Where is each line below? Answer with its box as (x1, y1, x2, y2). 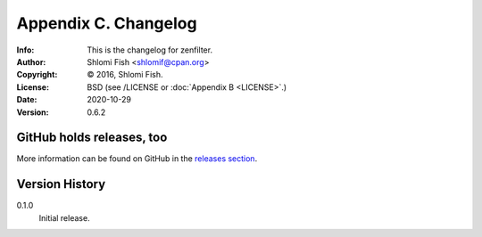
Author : (16, 56, 46, 67)
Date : (16, 94, 37, 105)
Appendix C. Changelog (16, 13, 197, 33)
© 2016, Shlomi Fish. (87, 69, 163, 80)
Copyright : (16, 69, 58, 80)
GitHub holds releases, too (16, 130, 168, 145)
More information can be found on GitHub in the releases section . (16, 153, 258, 164)
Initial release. (38, 212, 90, 223)
